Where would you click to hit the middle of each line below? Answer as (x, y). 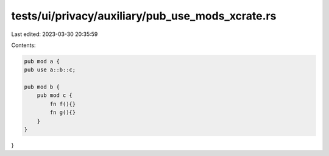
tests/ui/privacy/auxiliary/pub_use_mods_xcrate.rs (144, 16)
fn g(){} (63, 112)
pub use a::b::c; (50, 70)
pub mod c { (55, 95)
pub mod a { (42, 61)
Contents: (23, 45)
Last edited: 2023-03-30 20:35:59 (55, 34)
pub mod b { (42, 87)
